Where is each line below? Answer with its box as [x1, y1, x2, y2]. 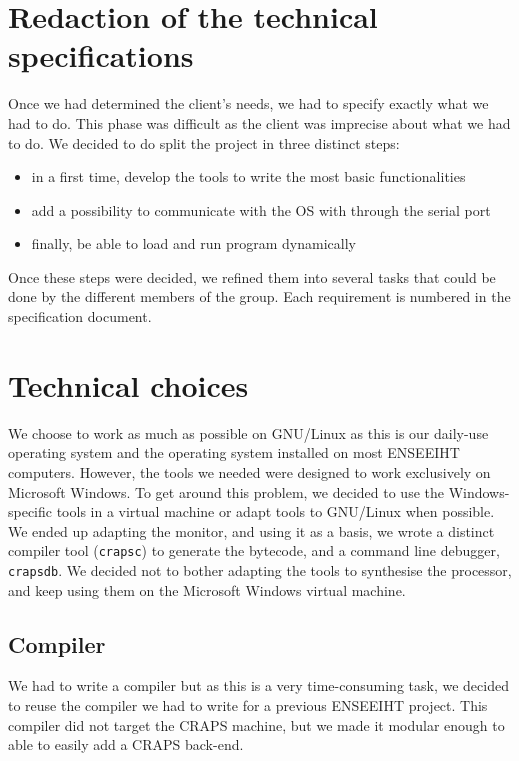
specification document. [8, 306, 152, 327]
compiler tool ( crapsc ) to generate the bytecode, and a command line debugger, [8, 540, 500, 561]
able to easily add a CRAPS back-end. [8, 734, 244, 755]
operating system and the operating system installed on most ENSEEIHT [8, 442, 460, 463]
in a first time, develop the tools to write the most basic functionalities [31, 166, 466, 187]
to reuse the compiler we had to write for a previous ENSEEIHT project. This [8, 695, 488, 716]
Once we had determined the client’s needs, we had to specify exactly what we [8, 93, 489, 114]
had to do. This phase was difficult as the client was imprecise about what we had [8, 112, 511, 133]
